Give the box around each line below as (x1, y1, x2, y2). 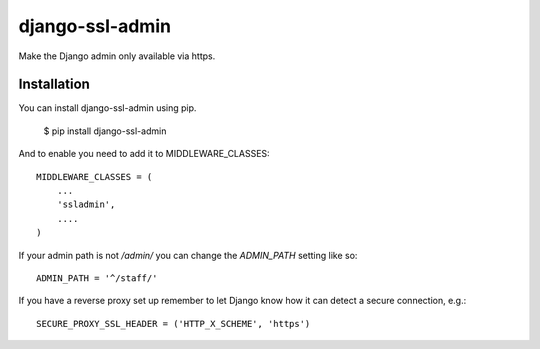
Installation (18, 76, 90, 93)
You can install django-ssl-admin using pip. (18, 102, 197, 114)
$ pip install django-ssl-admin (43, 125, 167, 137)
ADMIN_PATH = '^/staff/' (36, 272, 158, 284)
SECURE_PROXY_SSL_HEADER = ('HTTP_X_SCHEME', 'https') (36, 318, 311, 329)
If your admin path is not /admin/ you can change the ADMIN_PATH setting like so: (18, 249, 358, 261)
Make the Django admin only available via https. (18, 50, 216, 62)
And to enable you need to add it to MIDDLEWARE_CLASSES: (18, 148, 270, 160)
